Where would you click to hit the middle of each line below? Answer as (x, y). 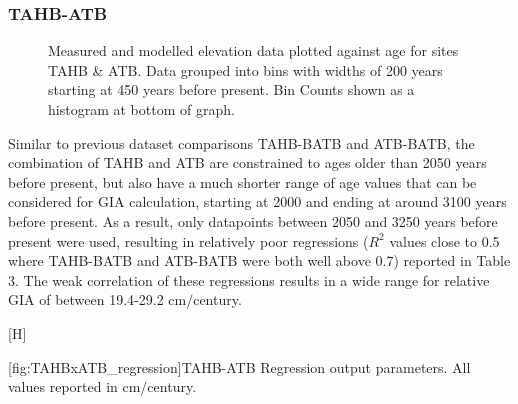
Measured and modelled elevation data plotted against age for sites (253, 50)
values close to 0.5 (444, 240)
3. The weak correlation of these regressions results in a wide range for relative (249, 279)
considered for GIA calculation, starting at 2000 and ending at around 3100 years (257, 201)
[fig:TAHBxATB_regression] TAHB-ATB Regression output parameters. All (239, 366)
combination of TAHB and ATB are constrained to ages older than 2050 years (247, 162)
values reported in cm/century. (102, 386)
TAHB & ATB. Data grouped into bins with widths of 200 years (245, 69)
